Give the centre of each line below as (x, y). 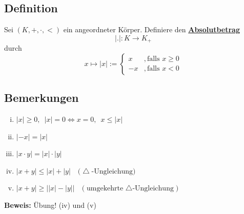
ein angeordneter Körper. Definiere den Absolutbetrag (151, 29)
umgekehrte (105, 189)
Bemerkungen (42, 98)
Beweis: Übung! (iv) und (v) (50, 205)
